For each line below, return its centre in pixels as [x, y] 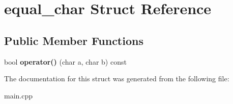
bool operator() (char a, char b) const [65, 61]
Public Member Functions [74, 40]
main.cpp [19, 95]
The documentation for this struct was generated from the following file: [117, 79]
